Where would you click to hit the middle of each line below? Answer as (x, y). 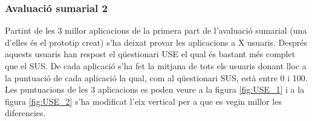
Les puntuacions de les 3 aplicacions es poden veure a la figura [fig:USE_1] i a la (155, 89)
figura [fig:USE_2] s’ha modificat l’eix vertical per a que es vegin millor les (143, 101)
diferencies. (25, 113)
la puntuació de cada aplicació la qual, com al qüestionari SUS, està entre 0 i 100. (156, 77)
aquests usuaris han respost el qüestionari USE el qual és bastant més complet (150, 54)
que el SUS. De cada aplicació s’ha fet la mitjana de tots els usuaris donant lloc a (156, 66)
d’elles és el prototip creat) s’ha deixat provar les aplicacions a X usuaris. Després (156, 42)
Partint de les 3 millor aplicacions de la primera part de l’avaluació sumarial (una (156, 30)
